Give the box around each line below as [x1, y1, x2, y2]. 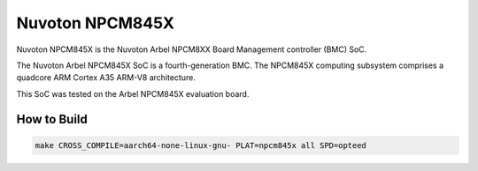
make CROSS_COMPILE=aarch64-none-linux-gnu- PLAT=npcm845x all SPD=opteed [35, 140, 367, 150]
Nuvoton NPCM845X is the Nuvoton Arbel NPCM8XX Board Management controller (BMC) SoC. [16, 44, 367, 55]
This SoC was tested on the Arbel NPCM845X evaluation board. [16, 88, 250, 99]
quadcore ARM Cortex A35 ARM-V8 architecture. [16, 72, 197, 83]
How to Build [16, 111, 89, 127]
